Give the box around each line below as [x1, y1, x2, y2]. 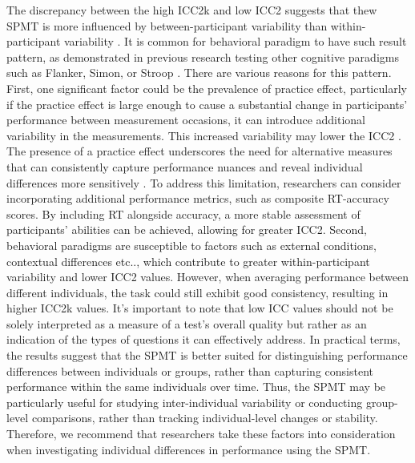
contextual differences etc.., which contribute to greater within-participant [6, 252, 370, 269]
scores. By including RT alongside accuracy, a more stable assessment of [6, 205, 361, 222]
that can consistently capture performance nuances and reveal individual [6, 158, 363, 175]
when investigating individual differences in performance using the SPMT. [6, 441, 371, 457]
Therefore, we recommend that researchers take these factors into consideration [6, 425, 396, 442]
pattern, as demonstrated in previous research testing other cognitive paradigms [6, 48, 399, 65]
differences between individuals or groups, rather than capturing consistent [6, 362, 373, 379]
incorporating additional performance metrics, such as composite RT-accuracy [6, 190, 389, 207]
